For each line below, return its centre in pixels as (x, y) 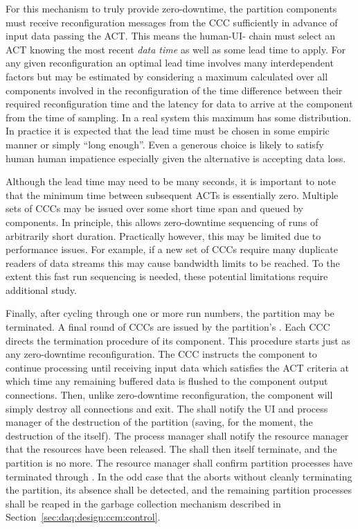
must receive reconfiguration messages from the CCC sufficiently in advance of (172, 22)
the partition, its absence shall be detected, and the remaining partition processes (179, 490)
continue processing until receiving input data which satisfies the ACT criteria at (177, 367)
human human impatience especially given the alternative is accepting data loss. (176, 158)
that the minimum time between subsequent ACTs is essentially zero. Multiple (172, 194)
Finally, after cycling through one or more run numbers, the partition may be (170, 313)
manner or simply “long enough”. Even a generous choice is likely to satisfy (165, 144)
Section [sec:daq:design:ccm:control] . (83, 517)
